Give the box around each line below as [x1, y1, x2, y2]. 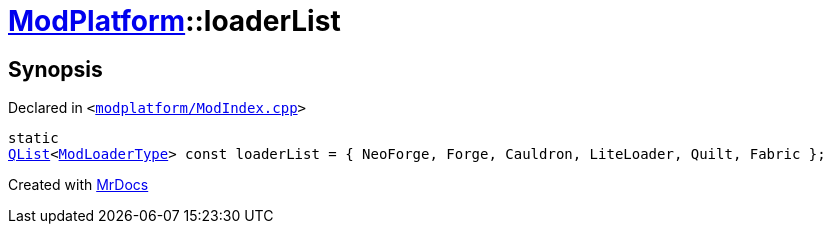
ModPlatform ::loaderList [8, 4, 341, 38]
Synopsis [8, 56, 103, 82]
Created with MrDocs [8, 176, 149, 194]
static [8, 130, 59, 147]
